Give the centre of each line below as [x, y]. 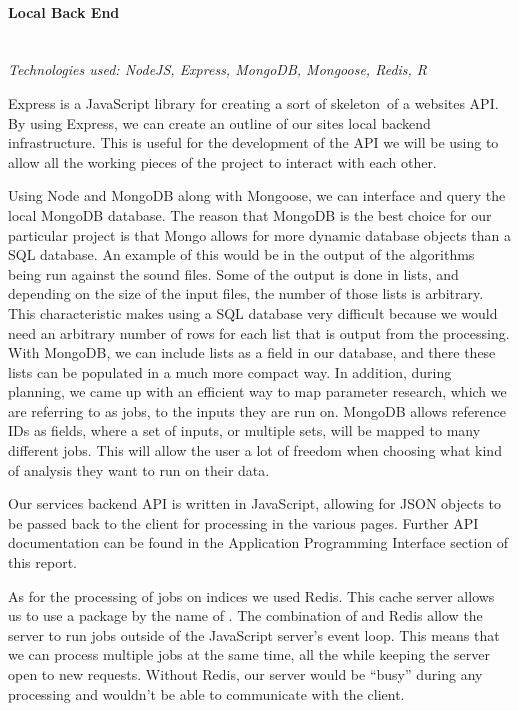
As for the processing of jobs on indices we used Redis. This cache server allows [251, 595]
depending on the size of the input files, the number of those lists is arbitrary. [246, 293]
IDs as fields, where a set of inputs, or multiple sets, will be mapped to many [244, 430]
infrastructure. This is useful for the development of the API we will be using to [253, 142]
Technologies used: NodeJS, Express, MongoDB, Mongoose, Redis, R [218, 69]
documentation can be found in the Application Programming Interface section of [258, 542]
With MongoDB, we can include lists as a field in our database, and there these [252, 352]
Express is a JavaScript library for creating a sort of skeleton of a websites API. [253, 102]
